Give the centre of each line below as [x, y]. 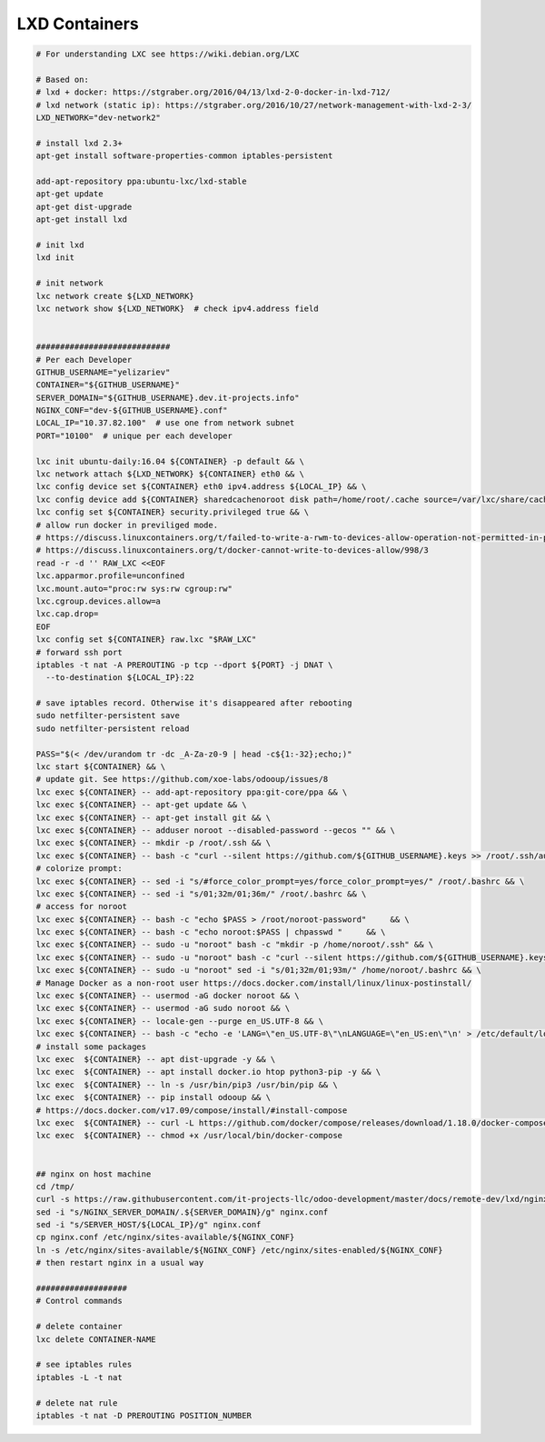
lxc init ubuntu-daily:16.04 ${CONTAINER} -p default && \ [170, 461]
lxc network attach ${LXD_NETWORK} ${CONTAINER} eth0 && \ [170, 474]
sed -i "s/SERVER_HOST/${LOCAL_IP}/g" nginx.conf [149, 1225]
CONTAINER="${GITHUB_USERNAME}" [108, 385]
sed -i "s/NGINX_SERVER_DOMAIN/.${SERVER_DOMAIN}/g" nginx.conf [182, 1212]
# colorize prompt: [79, 869]
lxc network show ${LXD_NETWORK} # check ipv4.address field [177, 308]
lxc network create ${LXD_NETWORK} [115, 296]
